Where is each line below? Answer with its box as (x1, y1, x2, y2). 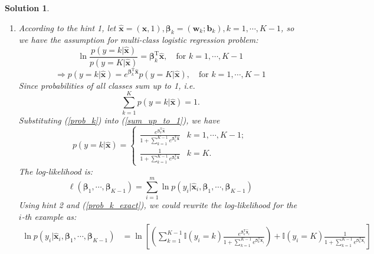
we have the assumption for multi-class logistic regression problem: (18, 34, 258, 46)
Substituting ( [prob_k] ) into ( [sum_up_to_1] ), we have (18, 113, 220, 126)
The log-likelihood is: (18, 165, 93, 177)
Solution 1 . (5, 2, 50, 14)
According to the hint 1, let (18, 21, 116, 34)
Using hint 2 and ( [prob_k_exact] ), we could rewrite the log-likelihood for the (18, 199, 297, 211)
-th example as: (21, 210, 77, 222)
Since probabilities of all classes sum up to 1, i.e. (18, 79, 195, 91)
